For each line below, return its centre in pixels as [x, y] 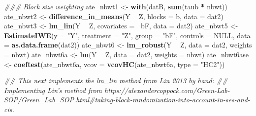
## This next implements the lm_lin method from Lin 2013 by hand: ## [116, 81]
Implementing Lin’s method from [53, 90]
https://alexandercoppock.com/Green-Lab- [167, 90]
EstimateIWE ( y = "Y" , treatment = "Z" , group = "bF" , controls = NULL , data [127, 35]
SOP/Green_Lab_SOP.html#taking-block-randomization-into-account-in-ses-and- [127, 100]
